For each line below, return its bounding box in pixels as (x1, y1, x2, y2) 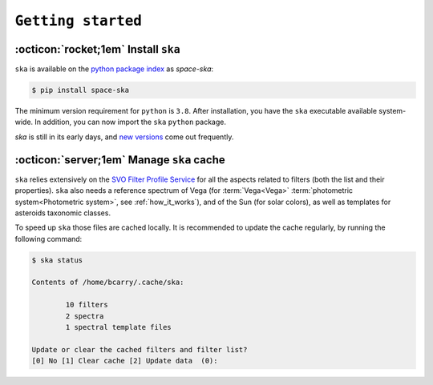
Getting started (14, 12, 142, 30)
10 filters (65, 300, 108, 310)
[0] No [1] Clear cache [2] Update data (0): (31, 356, 218, 366)
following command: (14, 234, 83, 243)
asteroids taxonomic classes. (14, 208, 111, 218)
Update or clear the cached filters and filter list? (31, 345, 248, 354)
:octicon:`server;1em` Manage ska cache (14, 153, 225, 166)
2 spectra (65, 311, 104, 320)
